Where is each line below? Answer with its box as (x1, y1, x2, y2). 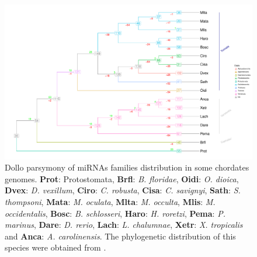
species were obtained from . (5, 241, 106, 253)
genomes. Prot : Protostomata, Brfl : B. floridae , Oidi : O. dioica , (5, 172, 239, 185)
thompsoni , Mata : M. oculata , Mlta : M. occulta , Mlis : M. (5, 195, 216, 207)
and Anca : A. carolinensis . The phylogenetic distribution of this (5, 230, 236, 242)
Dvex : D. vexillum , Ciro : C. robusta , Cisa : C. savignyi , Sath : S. (5, 184, 241, 196)
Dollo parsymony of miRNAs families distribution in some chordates (5, 161, 249, 173)
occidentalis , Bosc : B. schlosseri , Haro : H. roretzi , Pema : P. (5, 207, 225, 219)
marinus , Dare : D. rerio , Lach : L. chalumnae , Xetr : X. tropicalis (5, 218, 243, 231)
